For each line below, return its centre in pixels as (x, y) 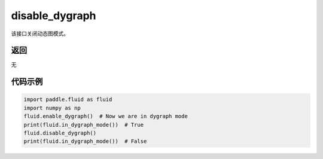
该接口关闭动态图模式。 (40, 33)
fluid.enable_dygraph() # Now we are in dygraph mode (106, 116)
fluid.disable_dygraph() (60, 133)
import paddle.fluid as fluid (68, 100)
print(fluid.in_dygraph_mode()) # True (83, 125)
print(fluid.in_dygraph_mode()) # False (85, 141)
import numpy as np (52, 108)
